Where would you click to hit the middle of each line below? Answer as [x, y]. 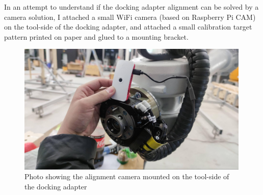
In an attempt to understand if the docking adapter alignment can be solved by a [131, 7]
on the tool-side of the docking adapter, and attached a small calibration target [128, 27]
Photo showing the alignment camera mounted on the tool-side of [127, 176]
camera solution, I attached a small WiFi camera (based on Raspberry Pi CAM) [130, 17]
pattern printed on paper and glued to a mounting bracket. [96, 36]
